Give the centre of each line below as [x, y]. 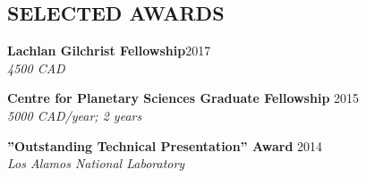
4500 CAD [36, 68]
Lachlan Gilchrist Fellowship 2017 [109, 51]
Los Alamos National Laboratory [96, 163]
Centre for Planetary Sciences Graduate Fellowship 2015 [183, 98]
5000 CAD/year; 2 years [75, 115]
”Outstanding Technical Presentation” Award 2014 [165, 145]
